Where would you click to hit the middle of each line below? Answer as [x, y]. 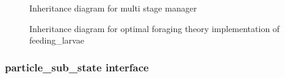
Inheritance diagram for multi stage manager [113, 8]
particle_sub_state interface [77, 67]
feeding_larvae [57, 40]
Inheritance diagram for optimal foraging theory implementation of [155, 28]
